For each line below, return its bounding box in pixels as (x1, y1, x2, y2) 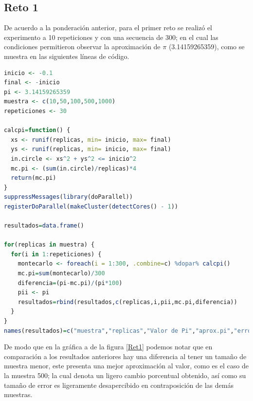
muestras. (4, 389, 33, 400)
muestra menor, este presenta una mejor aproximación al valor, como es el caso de (4, 361, 249, 371)
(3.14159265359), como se (168, 41, 245, 52)
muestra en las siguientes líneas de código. (4, 51, 129, 61)
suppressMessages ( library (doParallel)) (4, 193, 133, 201)
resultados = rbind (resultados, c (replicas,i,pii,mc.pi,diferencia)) (18, 298, 237, 306)
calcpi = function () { (4, 127, 71, 134)
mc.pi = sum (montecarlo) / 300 (18, 270, 105, 277)
